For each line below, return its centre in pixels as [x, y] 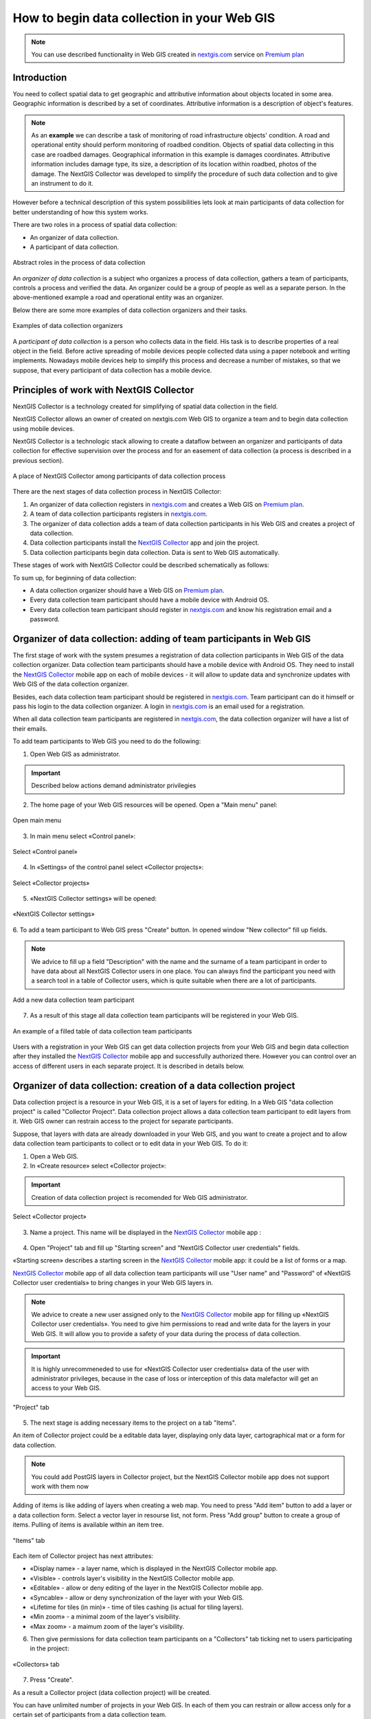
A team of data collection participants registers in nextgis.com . [119, 514]
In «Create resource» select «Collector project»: [98, 1166]
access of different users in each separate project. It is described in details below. [129, 1066]
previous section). [38, 460]
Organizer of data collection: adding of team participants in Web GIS [162, 638]
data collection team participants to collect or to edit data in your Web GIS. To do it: [131, 1143]
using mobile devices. [44, 428]
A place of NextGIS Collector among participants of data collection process [119, 476]
